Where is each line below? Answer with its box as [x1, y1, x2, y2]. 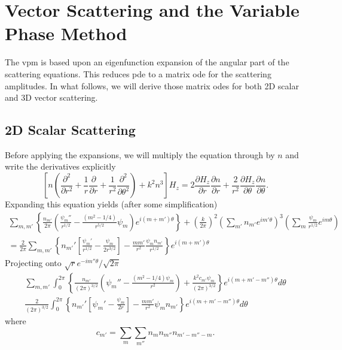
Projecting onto [5, 256, 62, 268]
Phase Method [5, 21, 127, 46]
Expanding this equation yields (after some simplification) [5, 198, 218, 210]
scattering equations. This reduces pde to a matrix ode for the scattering [5, 67, 271, 80]
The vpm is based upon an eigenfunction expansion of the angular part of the [5, 56, 289, 68]
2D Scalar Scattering [5, 120, 136, 139]
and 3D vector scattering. [5, 91, 98, 104]
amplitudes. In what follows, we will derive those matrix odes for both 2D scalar [5, 79, 299, 92]
